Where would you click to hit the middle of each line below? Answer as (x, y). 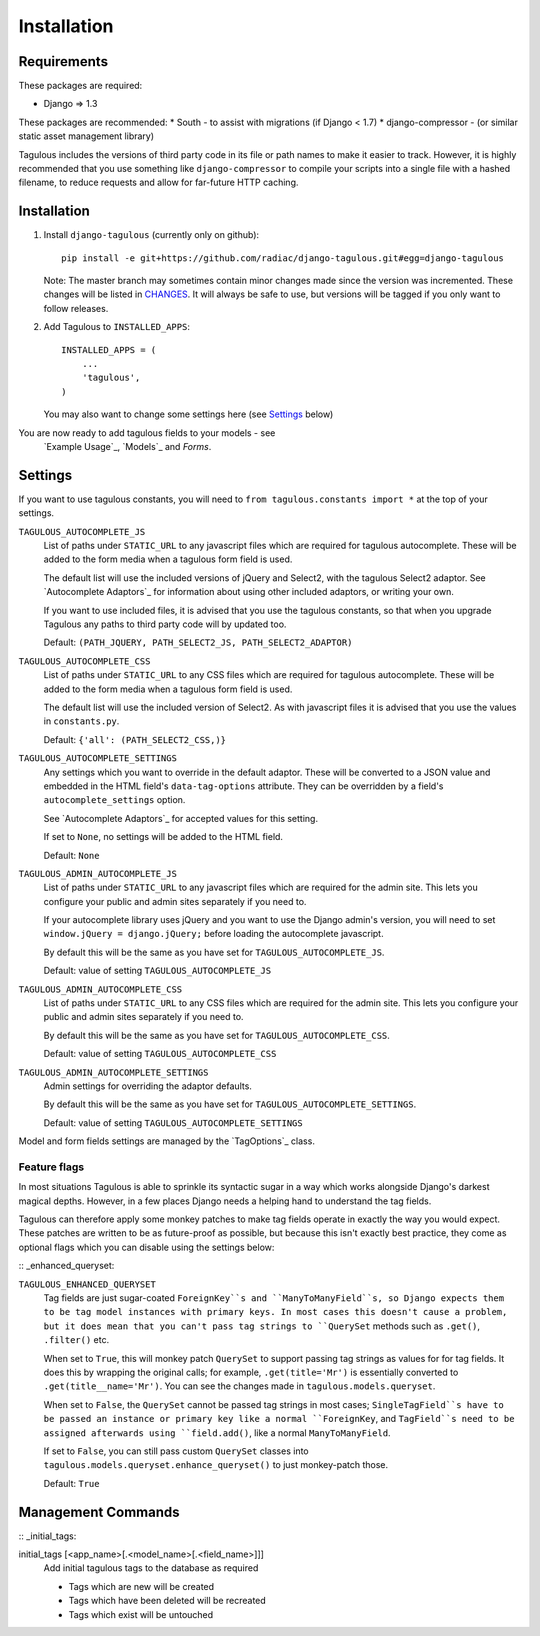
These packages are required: (80, 86)
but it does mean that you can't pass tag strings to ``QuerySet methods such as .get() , (261, 1326)
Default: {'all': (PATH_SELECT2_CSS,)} (135, 739)
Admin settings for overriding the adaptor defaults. (147, 1086)
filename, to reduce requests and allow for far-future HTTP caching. (158, 182)
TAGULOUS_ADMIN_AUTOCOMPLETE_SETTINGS (113, 1072)
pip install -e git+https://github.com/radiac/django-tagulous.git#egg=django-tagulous (283, 258)
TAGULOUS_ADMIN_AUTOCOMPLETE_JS (97, 873)
